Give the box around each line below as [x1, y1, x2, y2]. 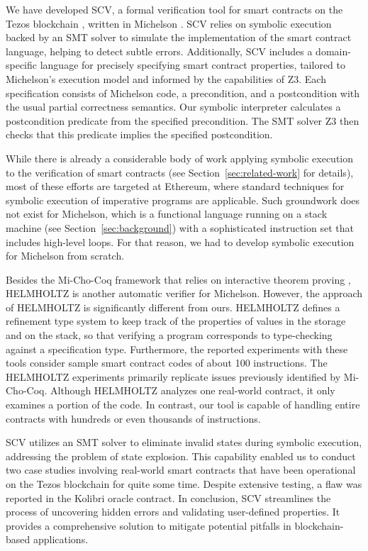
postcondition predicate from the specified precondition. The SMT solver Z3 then [6, 113, 359, 128]
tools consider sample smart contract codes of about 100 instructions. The [6, 355, 328, 370]
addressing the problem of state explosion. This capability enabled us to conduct [6, 448, 356, 463]
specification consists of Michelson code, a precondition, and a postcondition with [6, 85, 360, 100]
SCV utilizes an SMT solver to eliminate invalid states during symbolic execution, [6, 435, 362, 450]
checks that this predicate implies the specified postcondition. [6, 127, 273, 142]
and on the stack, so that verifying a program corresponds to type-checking [6, 328, 333, 343]
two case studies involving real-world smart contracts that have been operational [6, 462, 356, 477]
